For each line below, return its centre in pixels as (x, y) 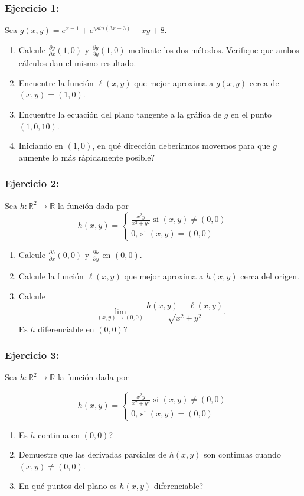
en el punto (251, 114)
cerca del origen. (270, 275)
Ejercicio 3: (32, 355)
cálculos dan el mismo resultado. (77, 63)
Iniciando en (41, 146)
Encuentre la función (56, 82)
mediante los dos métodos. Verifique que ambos (214, 49)
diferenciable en (66, 329)
